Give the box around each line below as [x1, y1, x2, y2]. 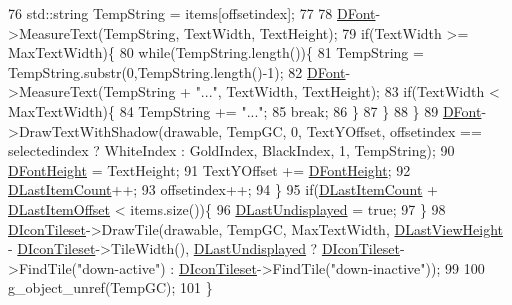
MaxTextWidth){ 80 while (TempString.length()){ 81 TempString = [8, 42, 424, 63]
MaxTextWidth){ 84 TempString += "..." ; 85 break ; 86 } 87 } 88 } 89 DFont [8, 100, 482, 121]
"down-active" [77, 257, 161, 278]
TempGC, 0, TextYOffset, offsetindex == [226, 120, 482, 141]
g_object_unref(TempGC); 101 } [8, 277, 213, 298]
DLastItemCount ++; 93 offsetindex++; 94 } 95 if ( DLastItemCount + [8, 179, 438, 200]
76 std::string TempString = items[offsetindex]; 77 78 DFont [8, 3, 376, 23]
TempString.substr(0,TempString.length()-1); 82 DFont [8, 61, 346, 82]
